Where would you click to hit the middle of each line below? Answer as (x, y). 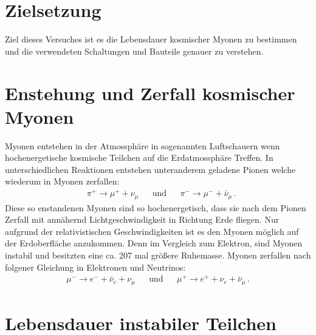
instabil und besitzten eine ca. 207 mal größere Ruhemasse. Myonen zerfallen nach (158, 255)
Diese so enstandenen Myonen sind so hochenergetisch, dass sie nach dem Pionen (156, 207)
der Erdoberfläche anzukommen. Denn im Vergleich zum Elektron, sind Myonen (154, 243)
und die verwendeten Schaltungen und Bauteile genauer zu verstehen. (134, 51)
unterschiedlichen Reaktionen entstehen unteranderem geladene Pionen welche (150, 169)
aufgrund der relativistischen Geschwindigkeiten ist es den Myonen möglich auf (152, 231)
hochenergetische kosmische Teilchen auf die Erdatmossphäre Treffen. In (139, 157)
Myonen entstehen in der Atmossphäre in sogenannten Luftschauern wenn (143, 145)
